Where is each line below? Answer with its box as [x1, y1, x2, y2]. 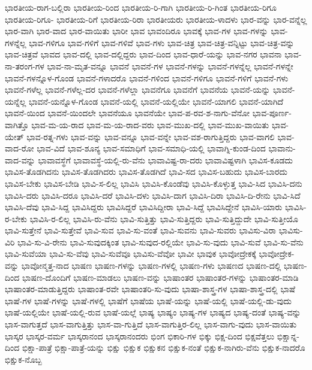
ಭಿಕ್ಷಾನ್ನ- [277, 329, 300, 342]
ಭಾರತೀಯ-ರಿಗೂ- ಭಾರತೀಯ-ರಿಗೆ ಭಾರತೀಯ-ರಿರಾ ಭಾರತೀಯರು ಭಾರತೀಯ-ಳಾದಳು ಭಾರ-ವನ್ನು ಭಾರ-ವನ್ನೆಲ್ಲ [5, 13, 307, 25]
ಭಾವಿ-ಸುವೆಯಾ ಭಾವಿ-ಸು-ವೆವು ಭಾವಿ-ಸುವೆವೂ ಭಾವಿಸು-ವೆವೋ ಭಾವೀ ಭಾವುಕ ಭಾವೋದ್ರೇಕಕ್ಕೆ [5, 247, 256, 260]
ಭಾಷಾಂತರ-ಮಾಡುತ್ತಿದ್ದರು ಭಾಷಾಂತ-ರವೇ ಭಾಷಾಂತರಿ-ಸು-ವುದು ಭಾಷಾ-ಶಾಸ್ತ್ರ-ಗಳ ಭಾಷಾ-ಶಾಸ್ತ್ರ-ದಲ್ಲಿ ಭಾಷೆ [5, 283, 295, 295]
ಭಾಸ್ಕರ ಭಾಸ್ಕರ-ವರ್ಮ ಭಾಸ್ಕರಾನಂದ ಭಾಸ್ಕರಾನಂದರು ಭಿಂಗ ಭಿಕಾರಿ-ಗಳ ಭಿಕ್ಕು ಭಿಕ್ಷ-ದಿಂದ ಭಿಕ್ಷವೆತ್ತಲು [5, 329, 275, 342]
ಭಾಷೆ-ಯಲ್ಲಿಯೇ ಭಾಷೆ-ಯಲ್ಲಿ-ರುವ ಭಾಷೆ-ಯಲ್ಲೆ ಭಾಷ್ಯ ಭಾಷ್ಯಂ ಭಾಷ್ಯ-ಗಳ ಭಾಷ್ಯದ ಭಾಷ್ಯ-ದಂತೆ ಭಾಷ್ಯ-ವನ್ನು [5, 306, 301, 319]
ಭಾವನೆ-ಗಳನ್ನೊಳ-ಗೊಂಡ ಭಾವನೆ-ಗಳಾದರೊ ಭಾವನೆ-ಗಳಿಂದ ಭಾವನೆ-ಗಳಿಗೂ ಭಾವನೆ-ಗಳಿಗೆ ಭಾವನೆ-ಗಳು [5, 71, 289, 84]
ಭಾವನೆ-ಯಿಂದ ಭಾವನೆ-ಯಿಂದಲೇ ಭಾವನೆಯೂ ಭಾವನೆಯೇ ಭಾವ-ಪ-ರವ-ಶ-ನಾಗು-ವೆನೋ [5, 107, 250, 119]
